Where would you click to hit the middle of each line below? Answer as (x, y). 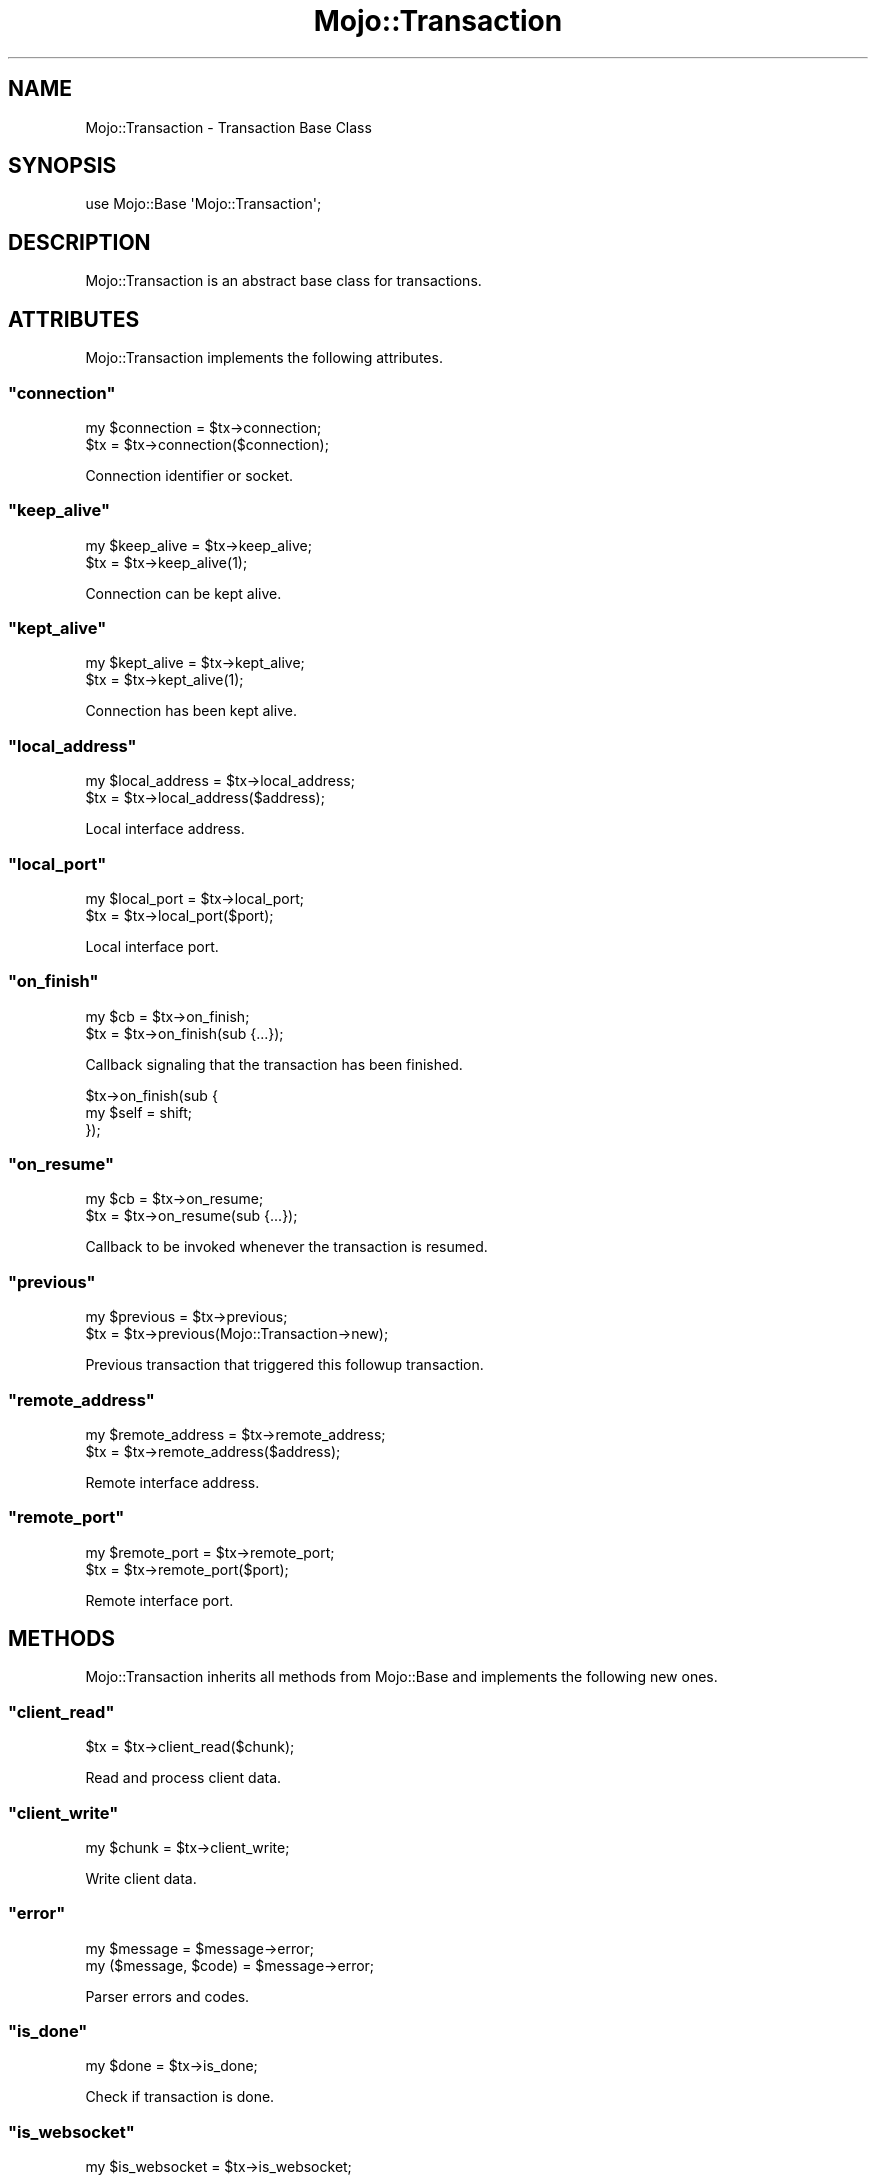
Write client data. (141, 1878)
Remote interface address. (172, 1482)
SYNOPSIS (62, 166)
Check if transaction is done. (180, 2097)
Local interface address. (165, 829)
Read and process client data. (183, 1778)
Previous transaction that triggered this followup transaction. (284, 1365)
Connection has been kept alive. (191, 711)
